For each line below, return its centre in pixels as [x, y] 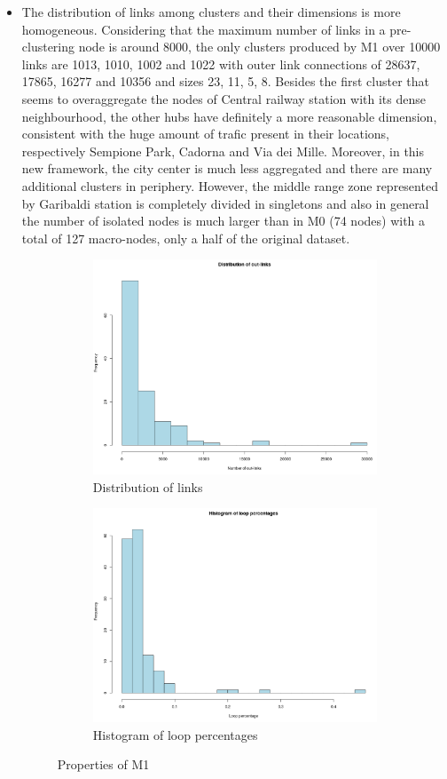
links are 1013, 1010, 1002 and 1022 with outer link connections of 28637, [221, 64]
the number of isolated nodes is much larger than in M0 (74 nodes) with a [223, 221]
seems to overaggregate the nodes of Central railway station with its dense [223, 98]
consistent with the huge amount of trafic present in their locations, [205, 134]
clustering [48, 47]
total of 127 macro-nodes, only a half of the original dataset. [186, 238]
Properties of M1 [103, 764]
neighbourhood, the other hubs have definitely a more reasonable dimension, [229, 116]
